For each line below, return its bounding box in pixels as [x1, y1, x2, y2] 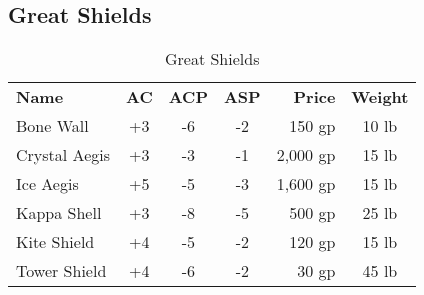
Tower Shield [16, 259, 107, 283]
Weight [351, 85, 409, 109]
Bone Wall [16, 114, 89, 138]
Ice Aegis [16, 172, 79, 196]
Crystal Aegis [16, 143, 110, 167]
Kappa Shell [16, 201, 102, 225]
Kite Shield [16, 230, 95, 254]
